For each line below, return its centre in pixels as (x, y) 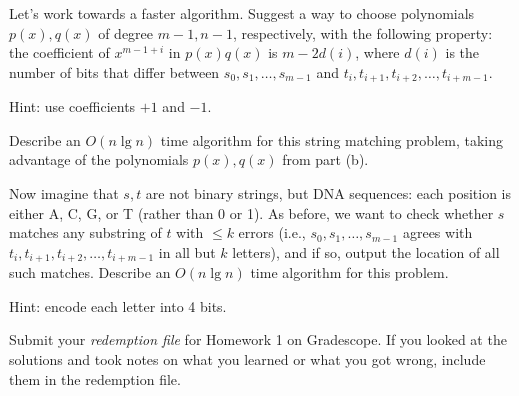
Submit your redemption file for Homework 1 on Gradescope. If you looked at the (258, 339)
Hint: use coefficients (72, 106)
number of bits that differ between (114, 71)
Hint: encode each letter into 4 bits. (118, 305)
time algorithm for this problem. (349, 272)
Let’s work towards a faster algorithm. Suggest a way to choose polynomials (242, 13)
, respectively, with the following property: (362, 32)
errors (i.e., (272, 232)
